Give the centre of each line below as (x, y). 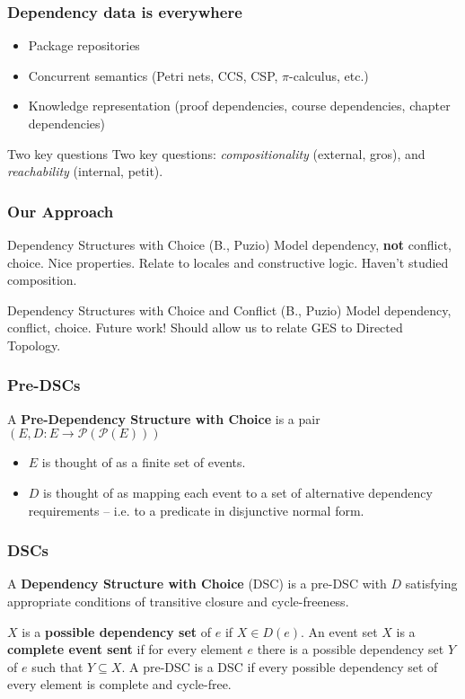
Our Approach (61, 211)
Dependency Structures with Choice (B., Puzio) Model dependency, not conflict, (229, 244)
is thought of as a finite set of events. (144, 462)
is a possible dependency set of (117, 631)
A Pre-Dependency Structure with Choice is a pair (164, 418)
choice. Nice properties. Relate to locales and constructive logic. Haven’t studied (228, 262)
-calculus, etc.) (329, 75)
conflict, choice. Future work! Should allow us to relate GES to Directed (205, 327)
